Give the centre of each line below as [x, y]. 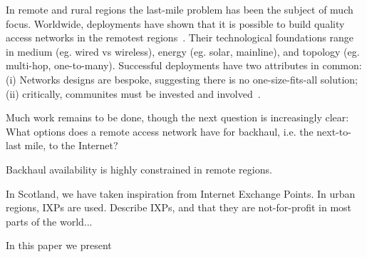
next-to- [334, 131]
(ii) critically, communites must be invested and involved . [133, 93]
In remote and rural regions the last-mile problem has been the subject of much [180, 9]
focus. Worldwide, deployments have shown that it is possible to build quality [175, 23]
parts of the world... [49, 221]
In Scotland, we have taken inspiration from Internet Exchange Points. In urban [181, 193]
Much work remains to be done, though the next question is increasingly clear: [177, 117]
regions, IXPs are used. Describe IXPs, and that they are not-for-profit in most [179, 207]
